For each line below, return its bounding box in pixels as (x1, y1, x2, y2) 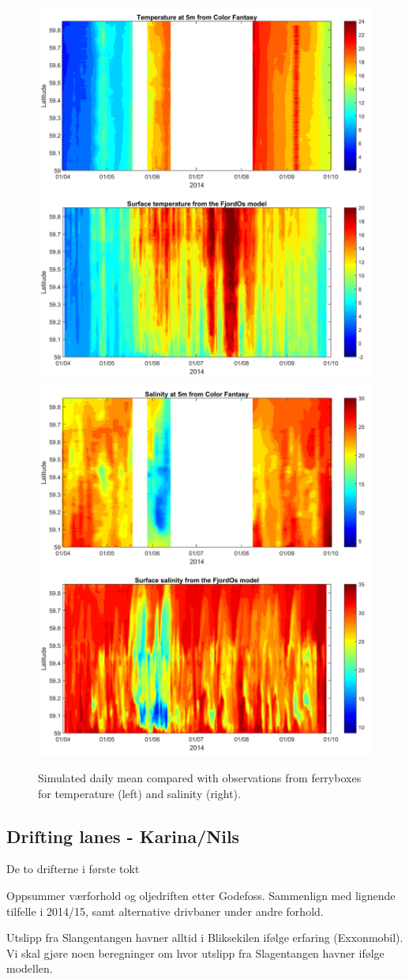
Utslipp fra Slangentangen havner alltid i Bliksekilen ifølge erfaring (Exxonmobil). (6, 929, 403, 946)
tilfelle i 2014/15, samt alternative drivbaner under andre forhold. (6, 902, 324, 919)
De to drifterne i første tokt (6, 860, 140, 877)
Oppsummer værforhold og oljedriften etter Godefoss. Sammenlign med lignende (6, 887, 396, 904)
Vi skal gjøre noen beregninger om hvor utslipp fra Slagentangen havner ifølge (6, 944, 385, 961)
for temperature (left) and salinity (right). (38, 785, 241, 801)
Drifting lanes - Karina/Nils (6, 823, 240, 848)
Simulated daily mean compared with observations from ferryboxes (38, 770, 362, 786)
